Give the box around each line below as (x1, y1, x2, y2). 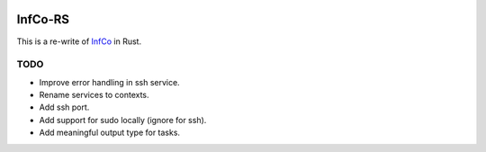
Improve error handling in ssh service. (39, 76, 180, 87)
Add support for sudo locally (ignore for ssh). (39, 114, 207, 125)
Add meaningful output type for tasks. (39, 127, 180, 139)
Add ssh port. (39, 102, 90, 112)
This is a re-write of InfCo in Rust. (16, 36, 142, 47)
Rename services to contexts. (39, 90, 149, 101)
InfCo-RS (16, 12, 70, 27)
